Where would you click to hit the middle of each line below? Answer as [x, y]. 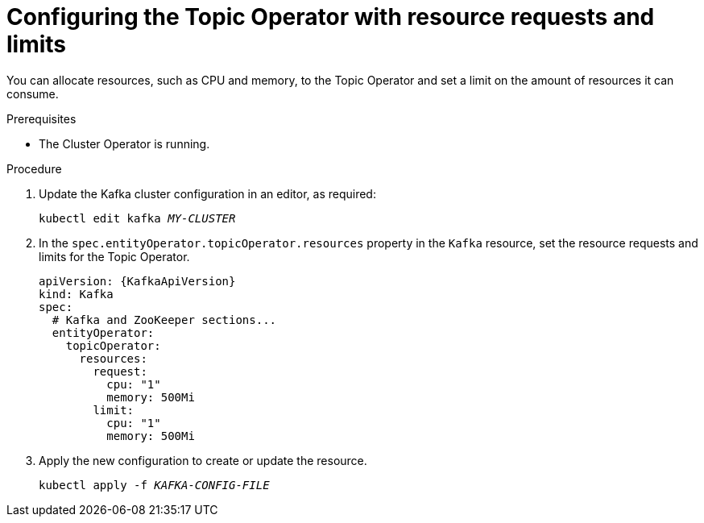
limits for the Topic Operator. [114, 256]
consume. [33, 93]
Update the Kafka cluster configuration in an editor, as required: [207, 193]
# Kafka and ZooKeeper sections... [164, 320]
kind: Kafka [76, 294]
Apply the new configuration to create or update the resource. [203, 460]
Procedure [34, 168]
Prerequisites [41, 118]
